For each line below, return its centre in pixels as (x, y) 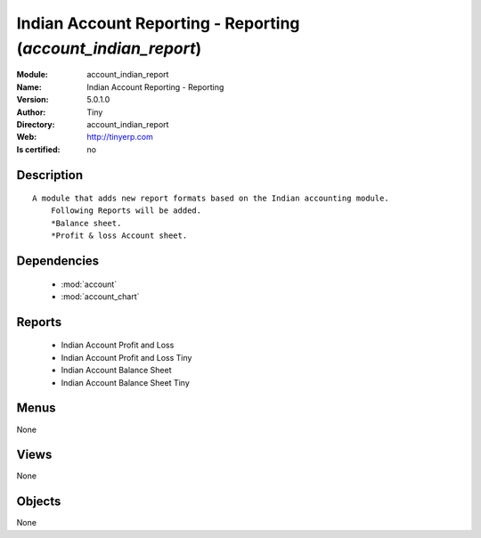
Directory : (36, 124)
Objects (39, 502)
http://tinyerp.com (120, 137)
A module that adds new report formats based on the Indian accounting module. (211, 199)
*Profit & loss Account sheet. (119, 236)
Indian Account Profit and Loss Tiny (126, 357)
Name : (29, 87)
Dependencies (58, 261)
